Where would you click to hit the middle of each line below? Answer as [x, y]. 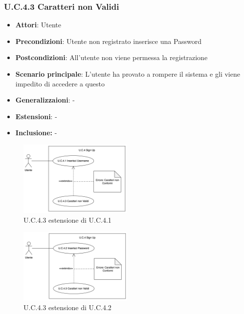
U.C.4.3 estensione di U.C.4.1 [67, 220]
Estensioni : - [36, 116]
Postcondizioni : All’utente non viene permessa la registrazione [111, 57]
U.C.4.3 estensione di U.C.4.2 [67, 307]
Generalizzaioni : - [45, 100]
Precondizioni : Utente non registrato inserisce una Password [109, 41]
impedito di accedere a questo [60, 83]
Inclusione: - [36, 133]
